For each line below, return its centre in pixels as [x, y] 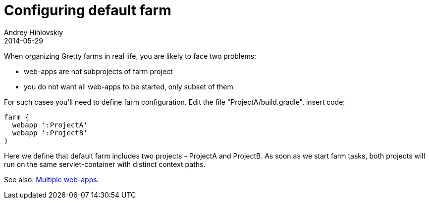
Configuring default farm [88, 10]
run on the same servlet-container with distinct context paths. [105, 164]
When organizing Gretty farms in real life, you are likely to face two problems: [130, 56]
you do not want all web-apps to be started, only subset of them [129, 86]
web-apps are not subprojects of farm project [98, 71]
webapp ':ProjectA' [50, 125]
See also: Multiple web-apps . [52, 179]
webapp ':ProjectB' [50, 133]
